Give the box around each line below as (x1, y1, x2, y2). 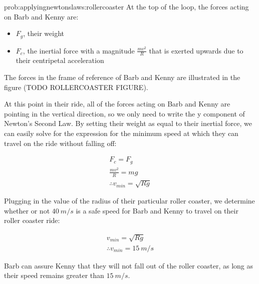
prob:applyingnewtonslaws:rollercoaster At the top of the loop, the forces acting (4, 1, 249, 11)
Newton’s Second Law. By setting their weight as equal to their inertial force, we (4, 118, 252, 128)
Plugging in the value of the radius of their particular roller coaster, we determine (4, 195, 255, 206)
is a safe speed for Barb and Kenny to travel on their (76, 205, 238, 215)
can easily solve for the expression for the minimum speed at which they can (4, 128, 238, 138)
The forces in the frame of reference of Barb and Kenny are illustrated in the (4, 72, 240, 82)
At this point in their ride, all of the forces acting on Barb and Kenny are (4, 98, 230, 109)
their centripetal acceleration (16, 55, 104, 65)
